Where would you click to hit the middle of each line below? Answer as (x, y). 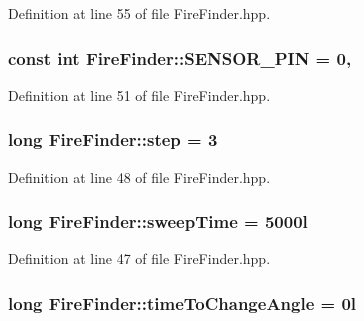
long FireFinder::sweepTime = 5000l (158, 221)
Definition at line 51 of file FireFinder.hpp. (139, 94)
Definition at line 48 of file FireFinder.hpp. (139, 176)
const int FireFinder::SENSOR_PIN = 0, (180, 57)
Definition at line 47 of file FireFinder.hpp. (139, 258)
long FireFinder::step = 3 (113, 139)
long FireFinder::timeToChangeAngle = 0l (182, 302)
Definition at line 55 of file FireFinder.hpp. (139, 13)
